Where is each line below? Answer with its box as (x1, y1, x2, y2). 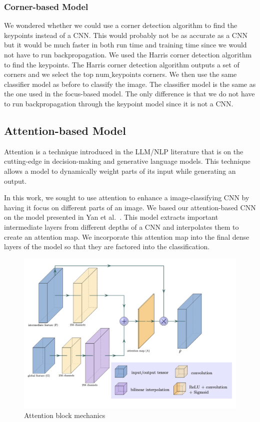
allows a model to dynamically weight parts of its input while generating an (4, 165, 236, 176)
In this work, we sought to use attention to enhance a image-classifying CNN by (4, 192, 249, 203)
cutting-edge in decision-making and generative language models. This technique (4, 156, 250, 166)
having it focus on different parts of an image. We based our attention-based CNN (4, 202, 256, 212)
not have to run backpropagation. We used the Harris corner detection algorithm (4, 49, 252, 59)
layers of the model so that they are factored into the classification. (4, 241, 210, 252)
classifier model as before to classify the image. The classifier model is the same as (4, 78, 256, 89)
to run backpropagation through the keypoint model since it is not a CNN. (4, 98, 233, 108)
